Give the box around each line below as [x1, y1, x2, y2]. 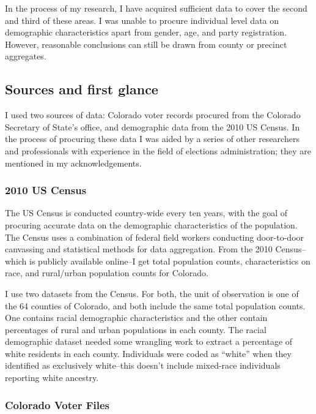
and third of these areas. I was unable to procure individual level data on [5, 13, 279, 26]
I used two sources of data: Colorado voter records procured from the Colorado [5, 108, 301, 121]
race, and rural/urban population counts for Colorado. [5, 266, 208, 279]
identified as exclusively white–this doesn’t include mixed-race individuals [5, 359, 281, 372]
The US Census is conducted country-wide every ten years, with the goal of [5, 206, 287, 219]
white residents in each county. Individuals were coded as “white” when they [5, 347, 292, 359]
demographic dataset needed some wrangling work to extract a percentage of [5, 335, 293, 348]
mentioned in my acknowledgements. [5, 156, 142, 169]
